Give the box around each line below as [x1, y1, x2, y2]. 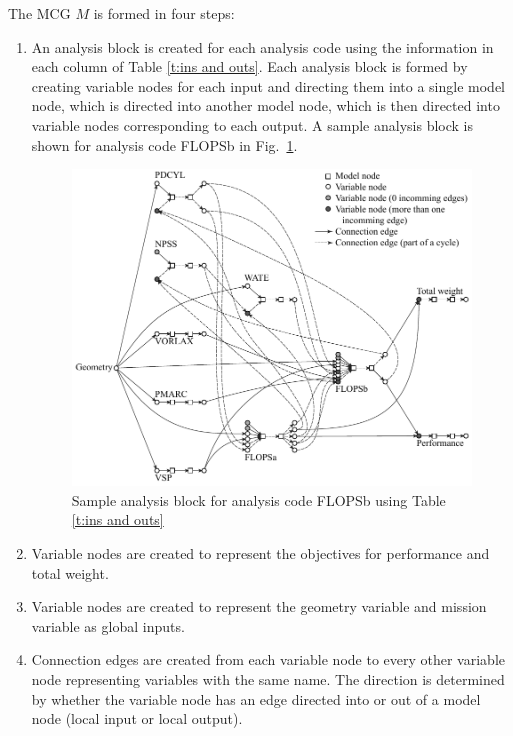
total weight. [31, 562, 109, 583]
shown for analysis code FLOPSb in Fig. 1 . [31, 134, 298, 155]
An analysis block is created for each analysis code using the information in [31, 36, 494, 57]
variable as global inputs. [31, 615, 185, 636]
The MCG [8, 3, 71, 23]
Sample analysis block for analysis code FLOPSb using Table [71, 489, 446, 510]
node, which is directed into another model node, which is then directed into [31, 95, 500, 116]
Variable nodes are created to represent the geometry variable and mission [31, 596, 487, 617]
